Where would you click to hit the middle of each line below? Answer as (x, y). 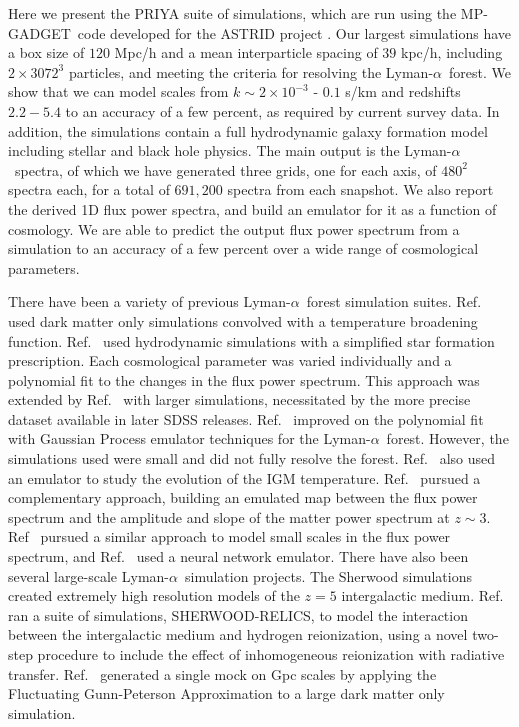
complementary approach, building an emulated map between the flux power (243, 497)
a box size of (46, 52)
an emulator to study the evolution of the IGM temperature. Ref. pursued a (244, 477)
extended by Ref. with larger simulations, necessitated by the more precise (239, 399)
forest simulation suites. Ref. (394, 301)
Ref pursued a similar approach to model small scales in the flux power (229, 536)
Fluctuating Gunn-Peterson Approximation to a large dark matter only (226, 693)
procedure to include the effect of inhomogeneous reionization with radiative (271, 654)
